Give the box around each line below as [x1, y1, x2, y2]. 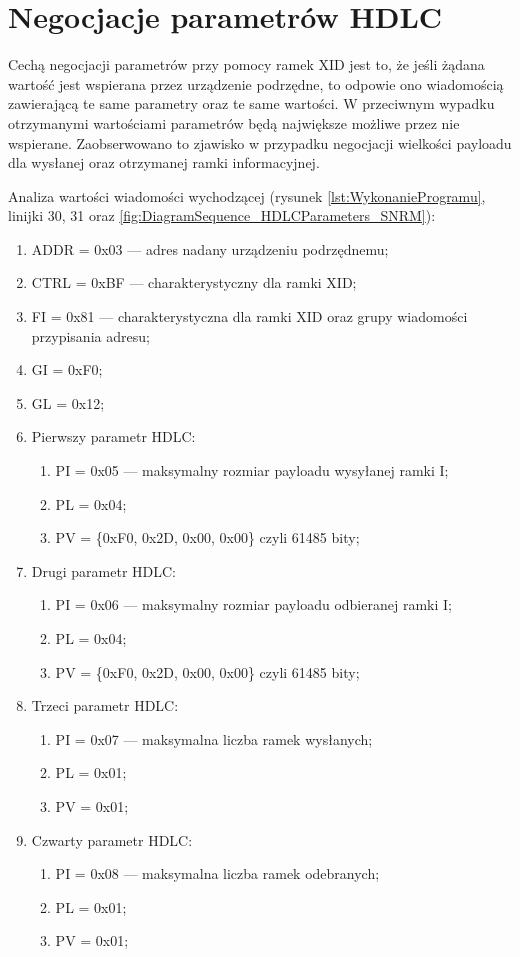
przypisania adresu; [31, 325, 150, 346]
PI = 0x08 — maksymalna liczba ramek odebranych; [55, 863, 380, 884]
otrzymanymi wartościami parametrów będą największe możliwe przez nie [8, 112, 460, 133]
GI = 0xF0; [31, 359, 103, 380]
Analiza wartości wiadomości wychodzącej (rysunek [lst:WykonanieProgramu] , [8, 185, 486, 206]
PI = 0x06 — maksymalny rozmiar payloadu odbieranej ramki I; [55, 594, 452, 615]
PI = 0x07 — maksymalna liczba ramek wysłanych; [55, 728, 373, 749]
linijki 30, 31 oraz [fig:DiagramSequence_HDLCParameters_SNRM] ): [8, 205, 436, 226]
